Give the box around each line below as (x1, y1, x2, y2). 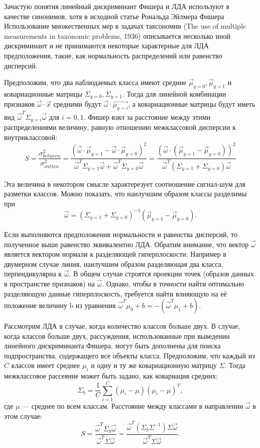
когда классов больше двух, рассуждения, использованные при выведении (4, 330, 230, 341)
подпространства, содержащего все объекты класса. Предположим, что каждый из (4, 350, 255, 360)
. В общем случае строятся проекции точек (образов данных (69, 268, 254, 279)
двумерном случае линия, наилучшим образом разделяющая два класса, (4, 258, 223, 269)
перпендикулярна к (4, 268, 62, 279)
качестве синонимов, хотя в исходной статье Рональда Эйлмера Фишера (4, 11, 224, 21)
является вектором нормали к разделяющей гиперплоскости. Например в (4, 249, 226, 259)
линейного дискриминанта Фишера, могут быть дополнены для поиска (4, 340, 221, 351)
